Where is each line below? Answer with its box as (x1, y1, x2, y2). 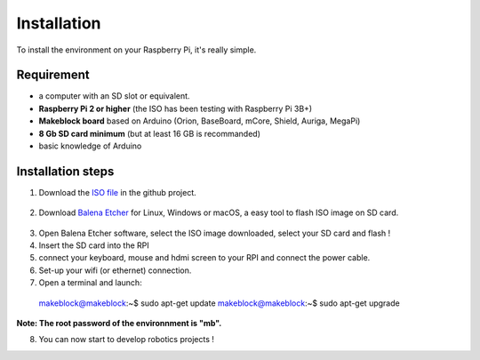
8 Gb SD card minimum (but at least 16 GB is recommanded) (38, 128, 261, 139)
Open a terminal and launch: (38, 277, 142, 288)
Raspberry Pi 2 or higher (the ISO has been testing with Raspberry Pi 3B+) (38, 103, 313, 114)
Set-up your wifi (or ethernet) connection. (38, 265, 192, 276)
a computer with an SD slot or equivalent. (38, 91, 190, 101)
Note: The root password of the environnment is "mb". (16, 318, 222, 329)
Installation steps (16, 164, 115, 179)
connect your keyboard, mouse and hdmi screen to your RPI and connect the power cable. (38, 252, 371, 263)
